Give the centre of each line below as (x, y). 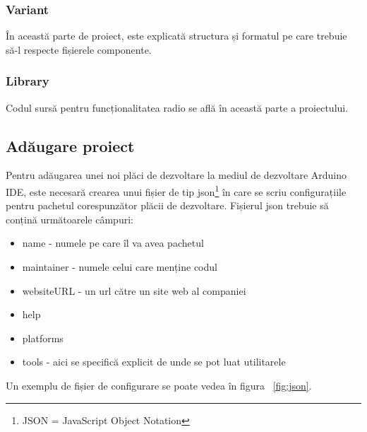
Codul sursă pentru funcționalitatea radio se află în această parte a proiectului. (177, 107)
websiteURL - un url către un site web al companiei (134, 290)
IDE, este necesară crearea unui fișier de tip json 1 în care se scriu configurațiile (176, 191)
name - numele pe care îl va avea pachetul (113, 243)
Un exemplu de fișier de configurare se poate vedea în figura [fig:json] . (159, 386)
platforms (43, 338)
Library (28, 81)
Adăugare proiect (70, 145)
